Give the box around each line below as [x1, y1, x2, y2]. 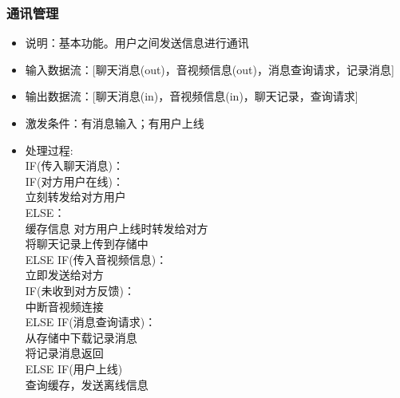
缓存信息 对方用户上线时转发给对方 [25, 219, 208, 236]
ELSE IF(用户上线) [25, 360, 123, 376]
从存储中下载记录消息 [25, 329, 137, 345]
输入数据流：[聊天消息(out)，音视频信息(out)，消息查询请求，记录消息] [25, 61, 394, 77]
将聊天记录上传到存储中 [25, 235, 149, 252]
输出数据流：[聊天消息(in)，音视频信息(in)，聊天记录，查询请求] [25, 88, 358, 104]
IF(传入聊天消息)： [25, 157, 124, 174]
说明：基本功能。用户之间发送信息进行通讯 [25, 34, 249, 51]
